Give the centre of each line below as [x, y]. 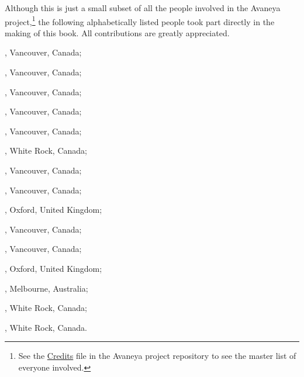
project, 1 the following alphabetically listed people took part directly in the [140, 20]
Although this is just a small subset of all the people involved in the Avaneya [143, 8]
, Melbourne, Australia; [46, 288]
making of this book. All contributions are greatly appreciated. [117, 32]
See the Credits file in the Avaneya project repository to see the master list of [157, 356]
